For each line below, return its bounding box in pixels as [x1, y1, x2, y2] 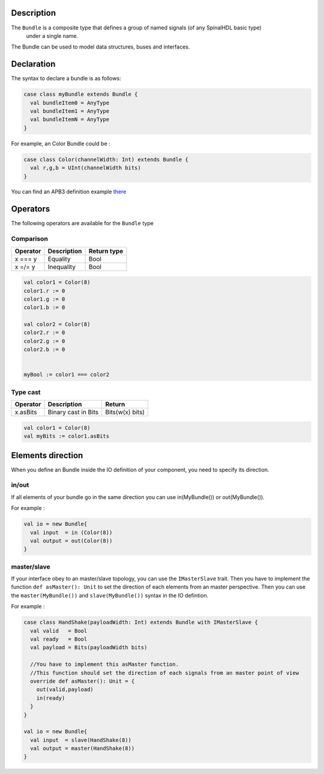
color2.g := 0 [23, 337, 65, 345]
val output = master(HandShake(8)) [30, 745, 135, 752]
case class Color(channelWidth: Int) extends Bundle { [23, 156, 188, 163]
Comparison [11, 235, 48, 243]
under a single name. [26, 32, 79, 39]
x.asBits [14, 408, 37, 417]
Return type [88, 247, 124, 255]
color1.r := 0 [23, 287, 65, 294]
